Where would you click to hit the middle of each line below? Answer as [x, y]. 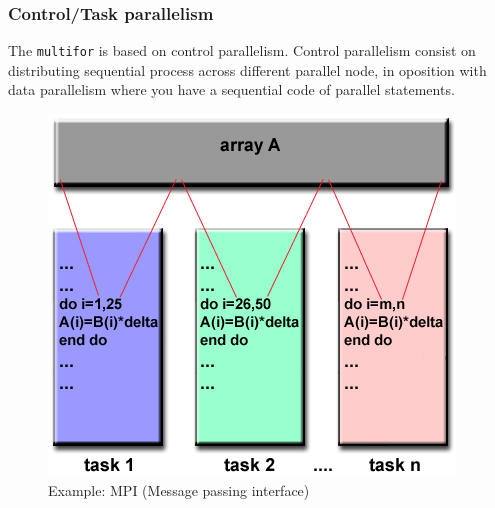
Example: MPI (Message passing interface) [179, 489]
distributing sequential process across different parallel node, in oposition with [247, 69]
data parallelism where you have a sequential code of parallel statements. [231, 89]
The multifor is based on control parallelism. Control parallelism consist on [242, 50]
